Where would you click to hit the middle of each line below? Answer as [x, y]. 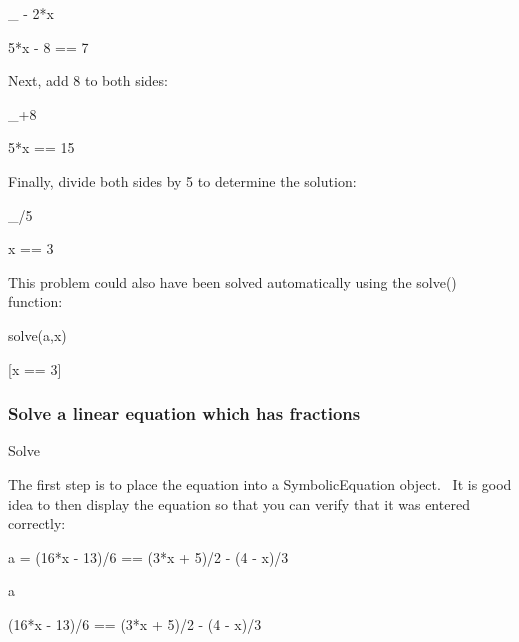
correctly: [37, 523]
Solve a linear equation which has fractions [184, 413]
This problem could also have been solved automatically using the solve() [232, 281]
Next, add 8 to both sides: [88, 80]
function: [35, 301]
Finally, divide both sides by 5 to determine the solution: [182, 180]
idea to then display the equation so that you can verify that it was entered [239, 503]
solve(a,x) [37, 334]
